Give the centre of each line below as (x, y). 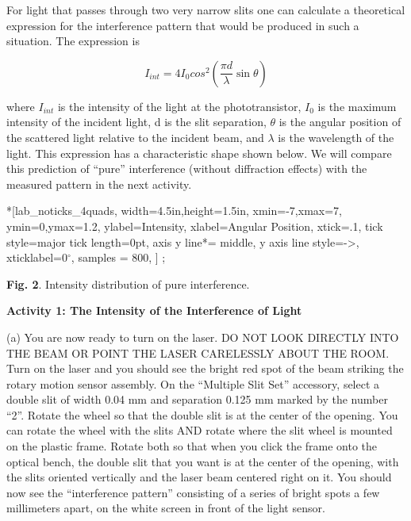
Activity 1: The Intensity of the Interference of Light (154, 310)
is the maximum (357, 106)
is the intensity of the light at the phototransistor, (179, 106)
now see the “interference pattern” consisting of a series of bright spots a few (193, 492)
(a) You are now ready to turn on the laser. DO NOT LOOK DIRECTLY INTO (203, 337)
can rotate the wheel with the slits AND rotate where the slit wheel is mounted (200, 430)
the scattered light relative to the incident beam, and (135, 137)
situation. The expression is (73, 41)
